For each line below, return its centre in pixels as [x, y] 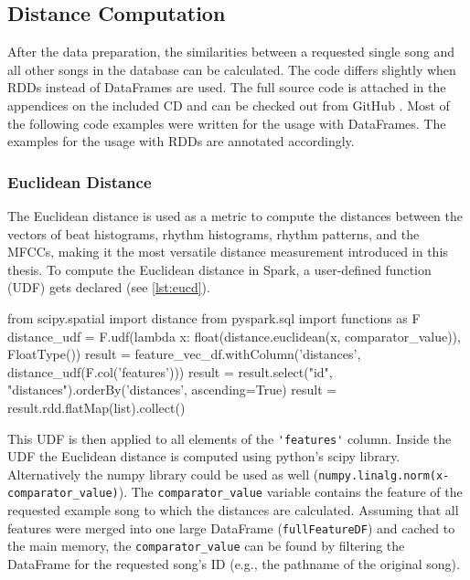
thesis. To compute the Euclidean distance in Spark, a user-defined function [219, 269]
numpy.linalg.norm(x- [384, 475]
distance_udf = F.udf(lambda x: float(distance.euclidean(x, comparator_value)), [234, 336]
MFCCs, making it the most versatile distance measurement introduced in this [228, 252]
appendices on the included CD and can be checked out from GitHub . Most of [229, 105]
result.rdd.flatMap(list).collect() [96, 407]
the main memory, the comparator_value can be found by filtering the [206, 546]
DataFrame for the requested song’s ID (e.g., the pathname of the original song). [234, 563]
